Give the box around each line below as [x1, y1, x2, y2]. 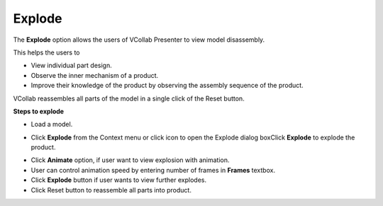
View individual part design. [30, 61, 113, 70]
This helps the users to [13, 48, 80, 57]
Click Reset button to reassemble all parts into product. [30, 185, 191, 194]
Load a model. [30, 120, 73, 129]
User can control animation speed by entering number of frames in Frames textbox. [30, 166, 276, 174]
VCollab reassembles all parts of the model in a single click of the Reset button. [13, 94, 245, 103]
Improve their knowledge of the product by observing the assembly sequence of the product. [30, 81, 304, 90]
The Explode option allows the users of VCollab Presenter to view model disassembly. [13, 35, 265, 44]
